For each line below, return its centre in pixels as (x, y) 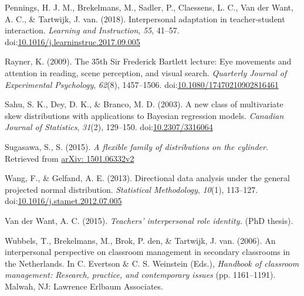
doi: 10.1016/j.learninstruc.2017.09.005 (72, 41)
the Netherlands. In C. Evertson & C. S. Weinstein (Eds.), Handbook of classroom (152, 263)
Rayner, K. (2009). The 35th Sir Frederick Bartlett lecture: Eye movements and (148, 61)
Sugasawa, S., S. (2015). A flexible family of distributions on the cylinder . (136, 146)
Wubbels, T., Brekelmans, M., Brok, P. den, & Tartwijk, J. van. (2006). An (140, 240)
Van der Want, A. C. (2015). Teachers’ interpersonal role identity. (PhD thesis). (149, 220)
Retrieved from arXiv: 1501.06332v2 (70, 158)
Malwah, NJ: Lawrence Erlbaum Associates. (84, 286)
